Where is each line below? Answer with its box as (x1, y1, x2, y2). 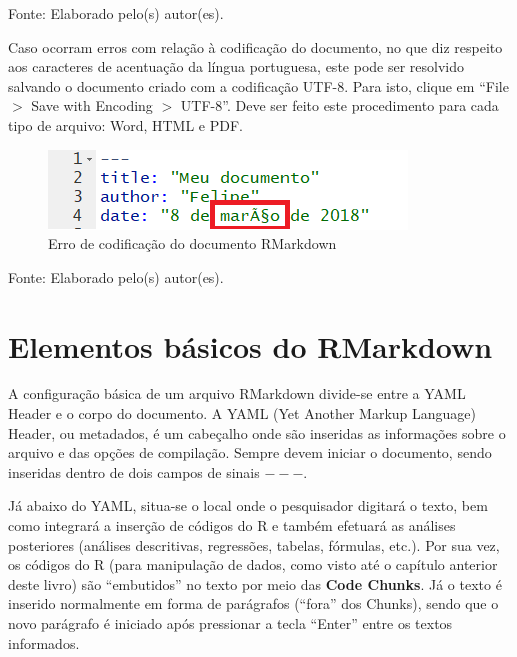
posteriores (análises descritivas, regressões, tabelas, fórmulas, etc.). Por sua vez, (8, 534, 500, 555)
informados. (8, 632, 80, 653)
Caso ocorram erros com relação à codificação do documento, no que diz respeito (8, 36, 503, 57)
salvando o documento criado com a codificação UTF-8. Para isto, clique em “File (8, 75, 509, 96)
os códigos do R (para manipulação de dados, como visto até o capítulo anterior (8, 554, 498, 575)
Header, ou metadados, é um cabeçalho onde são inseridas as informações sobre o (8, 422, 506, 443)
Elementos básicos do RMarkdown (8, 325, 493, 366)
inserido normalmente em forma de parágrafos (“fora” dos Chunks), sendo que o (8, 593, 499, 614)
